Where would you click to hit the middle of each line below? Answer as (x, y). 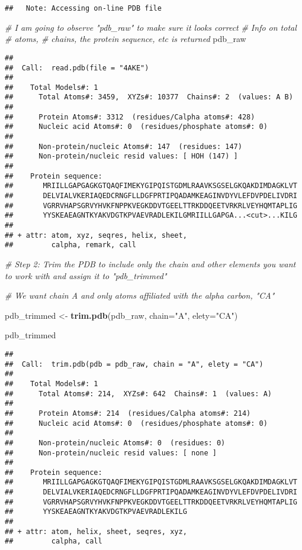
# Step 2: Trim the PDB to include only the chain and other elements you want (150, 263)
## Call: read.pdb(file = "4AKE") (77, 68)
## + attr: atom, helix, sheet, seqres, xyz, (96, 531)
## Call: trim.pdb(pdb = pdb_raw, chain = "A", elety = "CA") (134, 364)
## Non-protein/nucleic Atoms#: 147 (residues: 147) (123, 146)
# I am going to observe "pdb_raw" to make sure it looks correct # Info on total (151, 27)
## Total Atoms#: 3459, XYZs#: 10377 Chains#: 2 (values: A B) (149, 97)
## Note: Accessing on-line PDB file (83, 8)
